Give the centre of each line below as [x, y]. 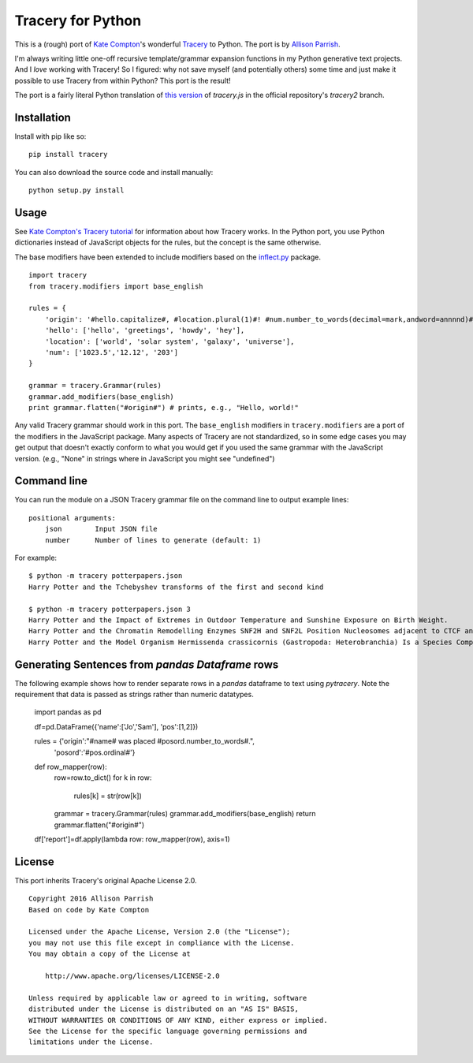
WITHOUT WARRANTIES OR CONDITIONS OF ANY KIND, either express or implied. [178, 1020]
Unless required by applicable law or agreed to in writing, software [168, 998]
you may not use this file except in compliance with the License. [162, 943]
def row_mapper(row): [71, 766]
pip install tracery [68, 155]
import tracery [58, 275]
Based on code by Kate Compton [89, 910]
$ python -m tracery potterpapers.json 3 [110, 609]
